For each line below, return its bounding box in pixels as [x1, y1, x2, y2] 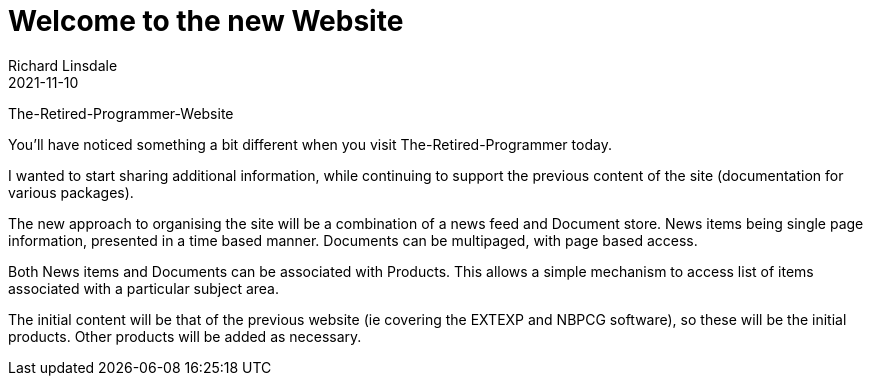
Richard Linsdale [8, 56, 118, 74]
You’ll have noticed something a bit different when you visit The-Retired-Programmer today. [8, 135, 612, 153]
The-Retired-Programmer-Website [8, 104, 234, 122]
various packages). [8, 183, 134, 201]
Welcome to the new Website [8, 4, 404, 38]
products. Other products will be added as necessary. [8, 327, 362, 345]
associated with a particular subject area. [8, 279, 280, 297]
